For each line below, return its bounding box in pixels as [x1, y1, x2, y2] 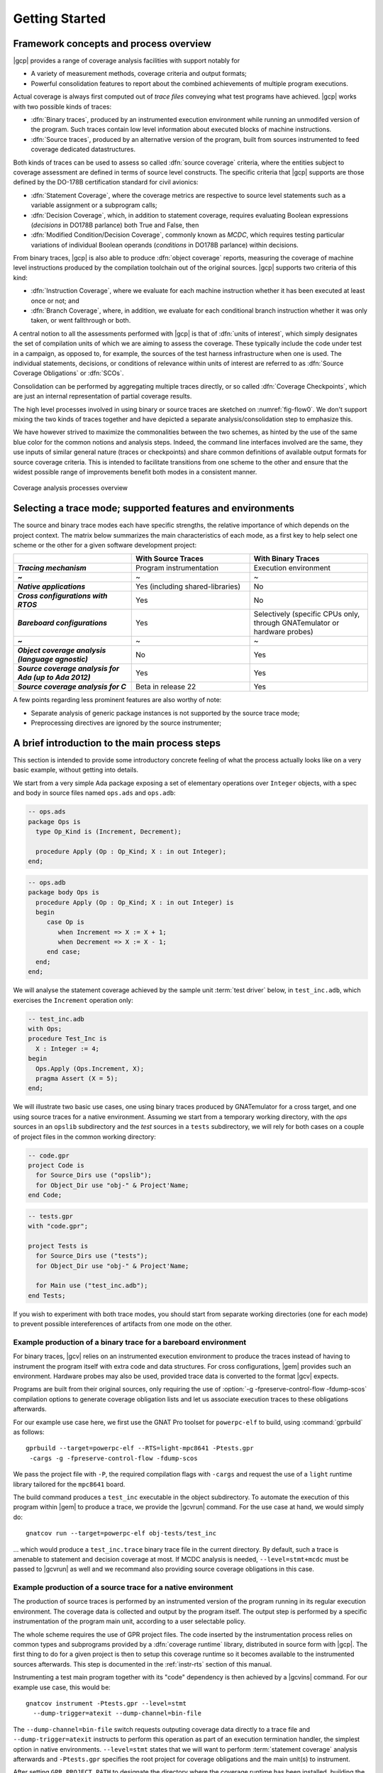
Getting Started [13, 11, 106, 26]
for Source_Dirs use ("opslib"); [35, 1171, 152, 1179]
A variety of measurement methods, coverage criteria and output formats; [30, 70, 248, 78]
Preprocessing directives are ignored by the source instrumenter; [30, 718, 222, 727]
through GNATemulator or [253, 618, 340, 628]
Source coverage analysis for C [17, 682, 127, 691]
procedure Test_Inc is [28, 1035, 107, 1043]
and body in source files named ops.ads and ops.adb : [13, 789, 177, 797]
